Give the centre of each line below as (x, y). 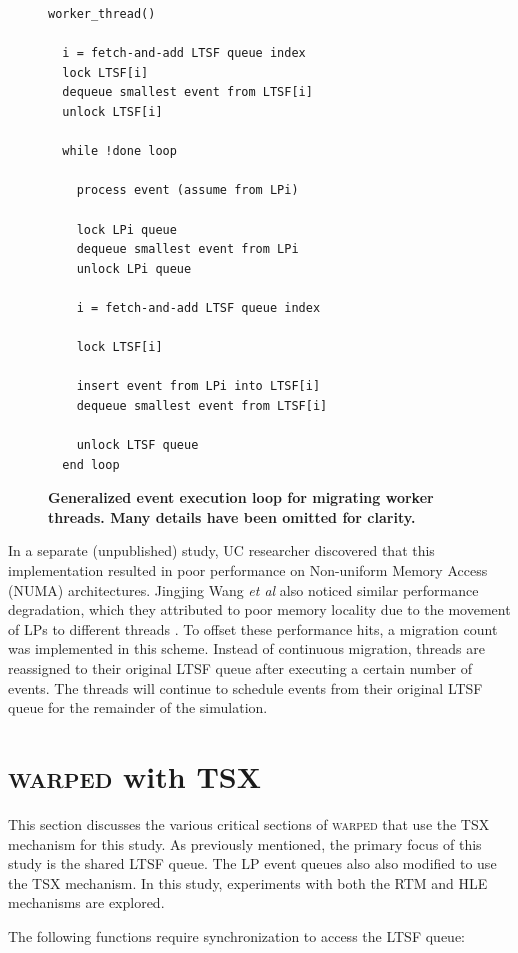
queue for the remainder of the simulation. (138, 707)
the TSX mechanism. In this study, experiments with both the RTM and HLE (248, 882)
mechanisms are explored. (86, 902)
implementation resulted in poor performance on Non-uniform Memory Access (248, 570)
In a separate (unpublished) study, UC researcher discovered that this (221, 550)
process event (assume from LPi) (187, 190)
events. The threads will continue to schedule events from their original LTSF (245, 687)
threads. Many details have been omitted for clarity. (232, 516)
